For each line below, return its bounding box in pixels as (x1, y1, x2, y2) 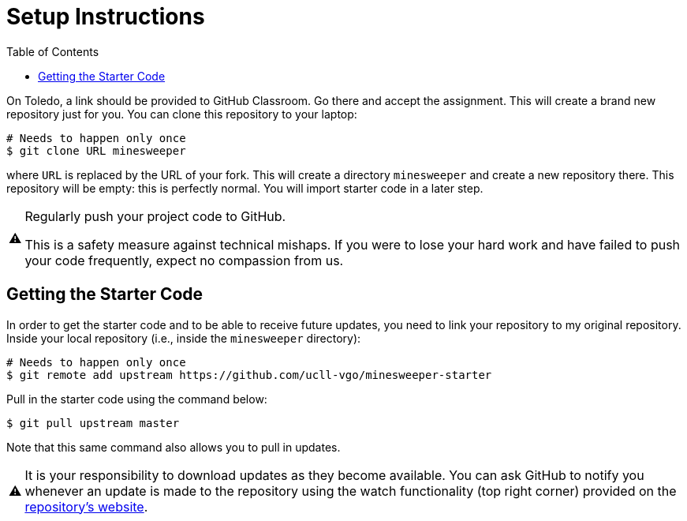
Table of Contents (6, 44, 99, 58)
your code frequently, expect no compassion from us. (24, 252, 344, 268)
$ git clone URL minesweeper (6, 144, 186, 157)
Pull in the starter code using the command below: (6, 392, 267, 406)
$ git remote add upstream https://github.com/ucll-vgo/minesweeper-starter (6, 368, 492, 381)
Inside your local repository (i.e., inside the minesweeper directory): (6, 331, 361, 345)
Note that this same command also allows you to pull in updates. (6, 440, 341, 454)
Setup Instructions (6, 3, 205, 30)
